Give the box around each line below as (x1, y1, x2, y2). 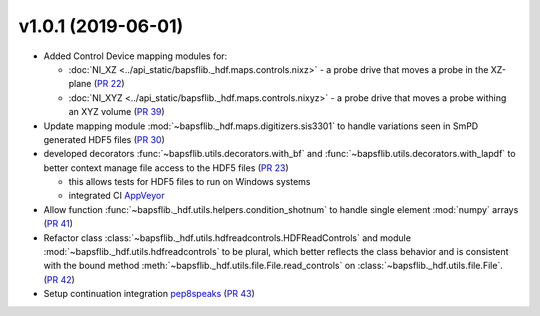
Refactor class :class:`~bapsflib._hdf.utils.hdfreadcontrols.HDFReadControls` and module (43, 231, 412, 244)
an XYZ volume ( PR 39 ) (68, 106, 165, 118)
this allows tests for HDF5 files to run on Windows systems (68, 176, 311, 188)
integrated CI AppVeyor (68, 190, 165, 202)
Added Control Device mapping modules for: (43, 50, 228, 62)
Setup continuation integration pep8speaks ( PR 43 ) (43, 288, 255, 300)
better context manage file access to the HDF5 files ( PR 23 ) (43, 161, 289, 174)
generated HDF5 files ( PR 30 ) (43, 133, 165, 145)
